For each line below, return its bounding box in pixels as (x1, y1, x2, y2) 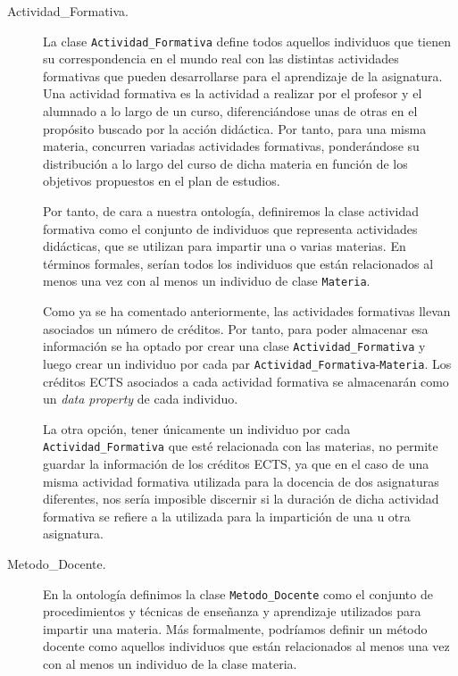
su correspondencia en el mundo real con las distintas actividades (43, 49, 399, 68)
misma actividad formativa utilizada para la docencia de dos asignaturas (43, 472, 439, 490)
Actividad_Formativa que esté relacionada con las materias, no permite (43, 437, 438, 455)
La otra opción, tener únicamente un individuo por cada (43, 419, 351, 438)
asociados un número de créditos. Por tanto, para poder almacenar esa (43, 319, 429, 338)
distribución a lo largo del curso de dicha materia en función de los (43, 154, 408, 172)
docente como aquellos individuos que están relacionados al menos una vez (43, 637, 450, 655)
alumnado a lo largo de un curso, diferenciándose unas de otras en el (43, 102, 418, 121)
